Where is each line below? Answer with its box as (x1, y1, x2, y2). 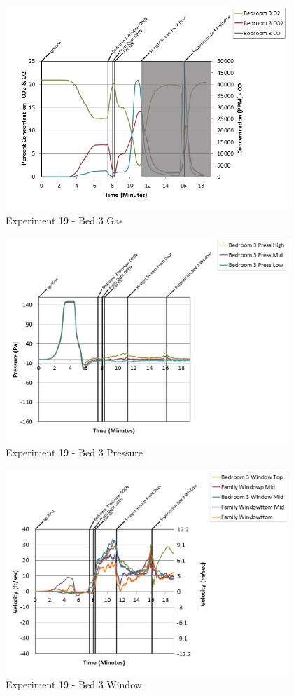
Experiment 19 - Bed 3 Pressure (6, 445, 143, 460)
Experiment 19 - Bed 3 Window (6, 677, 142, 692)
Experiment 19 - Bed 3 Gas (6, 213, 123, 228)
